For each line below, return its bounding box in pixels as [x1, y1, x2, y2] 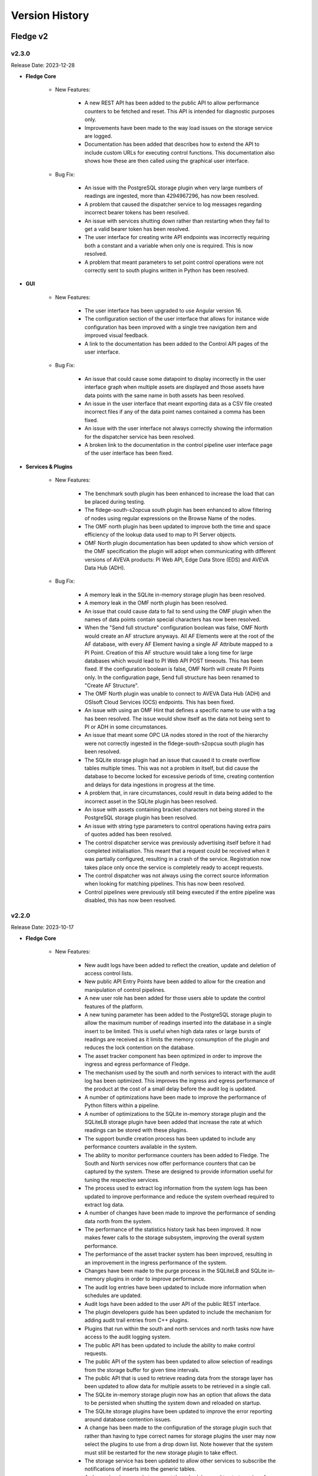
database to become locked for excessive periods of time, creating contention [84, 773, 274, 780]
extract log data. [84, 1201, 125, 1208]
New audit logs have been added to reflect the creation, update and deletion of [84, 961, 276, 968]
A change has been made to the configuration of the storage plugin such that [84, 1424, 272, 1431]
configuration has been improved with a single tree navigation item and [84, 324, 257, 331]
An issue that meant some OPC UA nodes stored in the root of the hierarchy [84, 732, 269, 739]
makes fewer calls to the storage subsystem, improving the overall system [84, 1234, 264, 1241]
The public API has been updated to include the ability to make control [84, 1341, 256, 1348]
